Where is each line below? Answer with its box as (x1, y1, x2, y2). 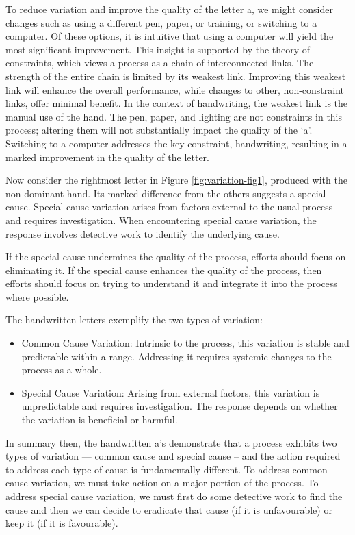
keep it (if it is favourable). (5, 516, 118, 530)
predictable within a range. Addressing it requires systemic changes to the (21, 349, 332, 363)
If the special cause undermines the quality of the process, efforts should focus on (5, 249, 346, 264)
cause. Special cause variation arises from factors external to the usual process (5, 199, 333, 214)
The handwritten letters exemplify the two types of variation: (5, 312, 263, 327)
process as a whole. (21, 362, 102, 377)
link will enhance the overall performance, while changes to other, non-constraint (5, 82, 345, 97)
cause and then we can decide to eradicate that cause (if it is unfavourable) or (5, 502, 332, 517)
